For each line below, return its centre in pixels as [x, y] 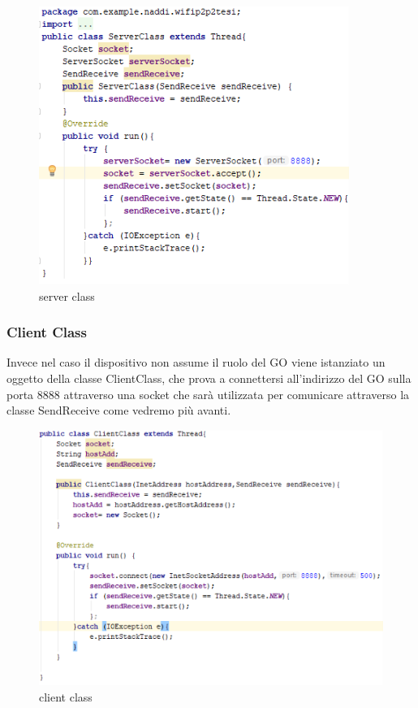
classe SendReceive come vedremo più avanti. [119, 410]
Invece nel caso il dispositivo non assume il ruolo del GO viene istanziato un [196, 362]
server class [67, 295]
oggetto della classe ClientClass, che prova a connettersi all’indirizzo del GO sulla [209, 378]
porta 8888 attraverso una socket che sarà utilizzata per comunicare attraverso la [208, 394]
